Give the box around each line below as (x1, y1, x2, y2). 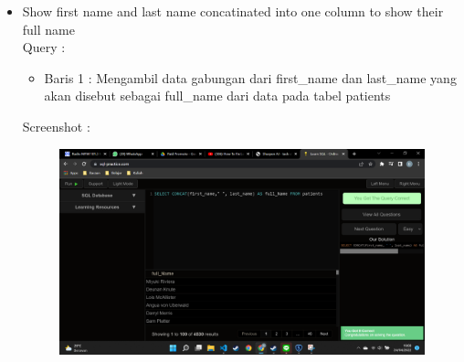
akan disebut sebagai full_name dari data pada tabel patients (44, 86, 391, 105)
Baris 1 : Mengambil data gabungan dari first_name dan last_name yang (44, 68, 457, 87)
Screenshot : (22, 116, 90, 135)
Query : (22, 37, 66, 57)
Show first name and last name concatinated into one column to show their (22, 2, 444, 20)
